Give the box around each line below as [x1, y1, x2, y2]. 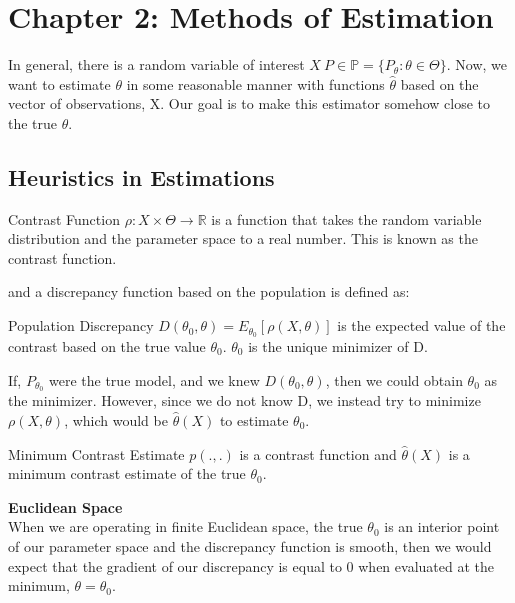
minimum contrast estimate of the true [8, 463, 246, 484]
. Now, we [446, 54, 507, 75]
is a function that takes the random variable [211, 208, 482, 229]
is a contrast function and [239, 443, 397, 464]
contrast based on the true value [8, 335, 206, 356]
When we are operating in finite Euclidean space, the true [8, 516, 363, 537]
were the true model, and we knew [49, 369, 260, 390]
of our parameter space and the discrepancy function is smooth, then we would [8, 535, 492, 556]
